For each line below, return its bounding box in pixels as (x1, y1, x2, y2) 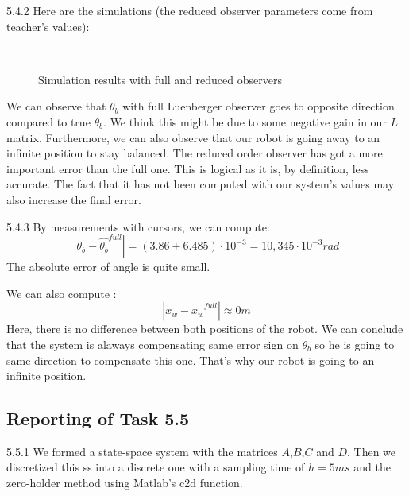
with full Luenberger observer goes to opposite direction (122, 98, 395, 114)
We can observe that (6, 98, 106, 114)
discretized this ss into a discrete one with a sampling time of (6, 459, 305, 475)
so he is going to (314, 335, 395, 352)
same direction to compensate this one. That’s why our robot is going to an (6, 351, 375, 368)
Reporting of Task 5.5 (6, 406, 190, 431)
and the (353, 459, 391, 475)
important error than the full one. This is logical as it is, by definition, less (6, 160, 369, 176)
